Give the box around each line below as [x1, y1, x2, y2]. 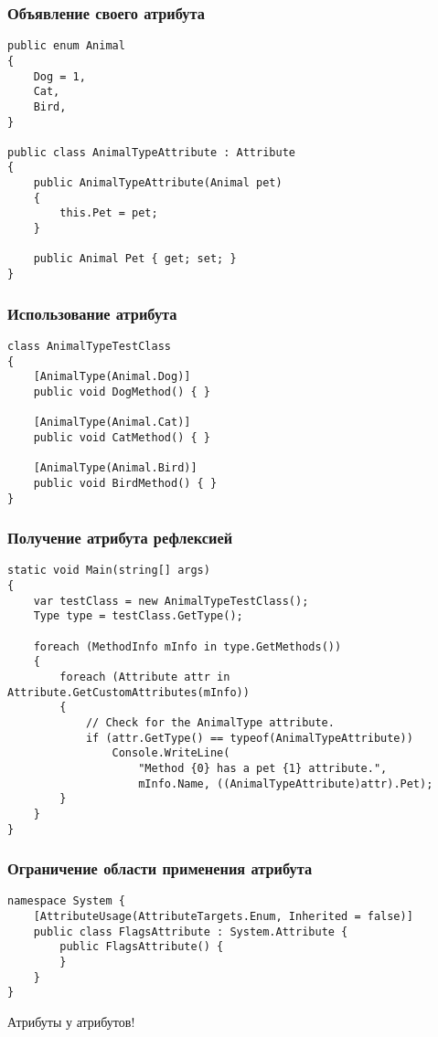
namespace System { [7, 894, 125, 908]
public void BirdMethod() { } [33, 476, 218, 490]
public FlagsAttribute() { [59, 940, 224, 954]
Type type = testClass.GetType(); [33, 609, 243, 623]
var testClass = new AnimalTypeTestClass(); [33, 594, 309, 608]
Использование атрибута [7, 302, 177, 324]
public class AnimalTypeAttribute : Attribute [7, 145, 295, 159]
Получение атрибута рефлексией [7, 526, 233, 549]
